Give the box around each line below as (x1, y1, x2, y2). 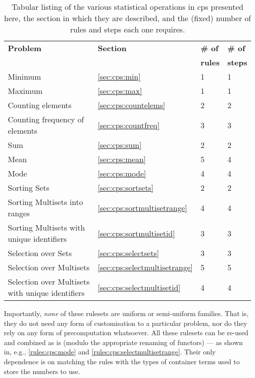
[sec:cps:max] (98, 85, 142, 96)
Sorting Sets (8, 182, 50, 193)
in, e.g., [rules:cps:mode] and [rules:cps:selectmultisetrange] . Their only (4, 347, 216, 357)
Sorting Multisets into (8, 196, 83, 207)
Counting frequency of (8, 114, 84, 125)
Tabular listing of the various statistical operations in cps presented (11, 1, 244, 12)
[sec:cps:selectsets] (98, 247, 159, 259)
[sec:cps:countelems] (98, 99, 165, 111)
